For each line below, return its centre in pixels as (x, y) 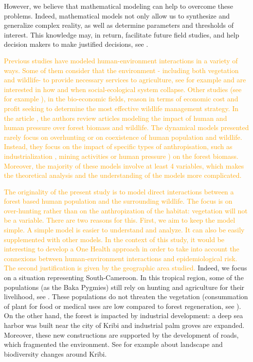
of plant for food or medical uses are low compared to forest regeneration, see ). (123, 306)
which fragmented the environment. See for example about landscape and (113, 344)
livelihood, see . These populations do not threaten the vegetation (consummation (126, 296)
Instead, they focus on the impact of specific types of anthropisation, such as (118, 146)
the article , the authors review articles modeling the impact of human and (116, 118)
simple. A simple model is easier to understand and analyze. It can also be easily (124, 230)
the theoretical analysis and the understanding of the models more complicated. (123, 175)
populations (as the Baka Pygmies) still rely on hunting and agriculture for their (124, 287)
